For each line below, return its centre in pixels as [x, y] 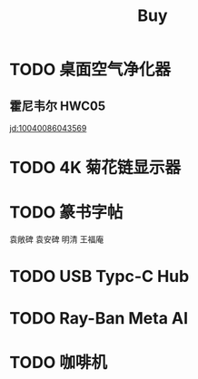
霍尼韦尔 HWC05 [58, 106]
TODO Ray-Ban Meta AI [99, 318]
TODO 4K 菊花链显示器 [95, 168]
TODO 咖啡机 [58, 362]
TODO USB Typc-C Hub [99, 277]
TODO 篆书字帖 [66, 213]
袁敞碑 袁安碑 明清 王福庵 [57, 239]
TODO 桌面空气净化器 [90, 70]
